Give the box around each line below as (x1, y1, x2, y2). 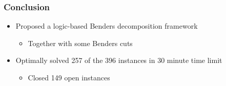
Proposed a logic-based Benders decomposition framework (15, 20, 198, 31)
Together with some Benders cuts (28, 37, 133, 48)
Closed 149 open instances (28, 72, 110, 82)
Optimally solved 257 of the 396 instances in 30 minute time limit (15, 55, 222, 66)
